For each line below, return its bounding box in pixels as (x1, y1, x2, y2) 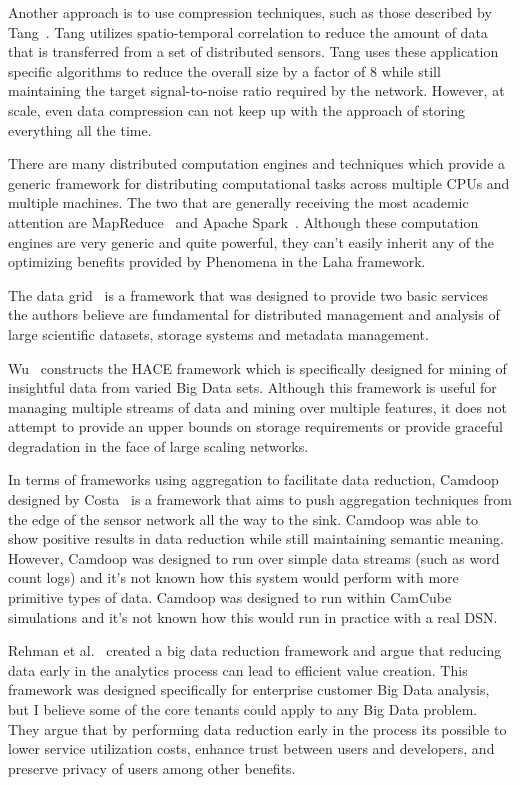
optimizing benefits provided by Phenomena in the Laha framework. (8, 251, 426, 272)
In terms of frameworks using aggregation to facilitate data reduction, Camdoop (8, 469, 499, 490)
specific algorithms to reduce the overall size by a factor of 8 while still (8, 60, 441, 81)
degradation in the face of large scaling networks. (8, 435, 309, 456)
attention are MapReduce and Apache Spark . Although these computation (8, 211, 479, 232)
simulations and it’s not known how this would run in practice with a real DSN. (8, 606, 498, 627)
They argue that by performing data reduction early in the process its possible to (8, 718, 507, 739)
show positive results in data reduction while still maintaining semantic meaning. (8, 528, 504, 549)
